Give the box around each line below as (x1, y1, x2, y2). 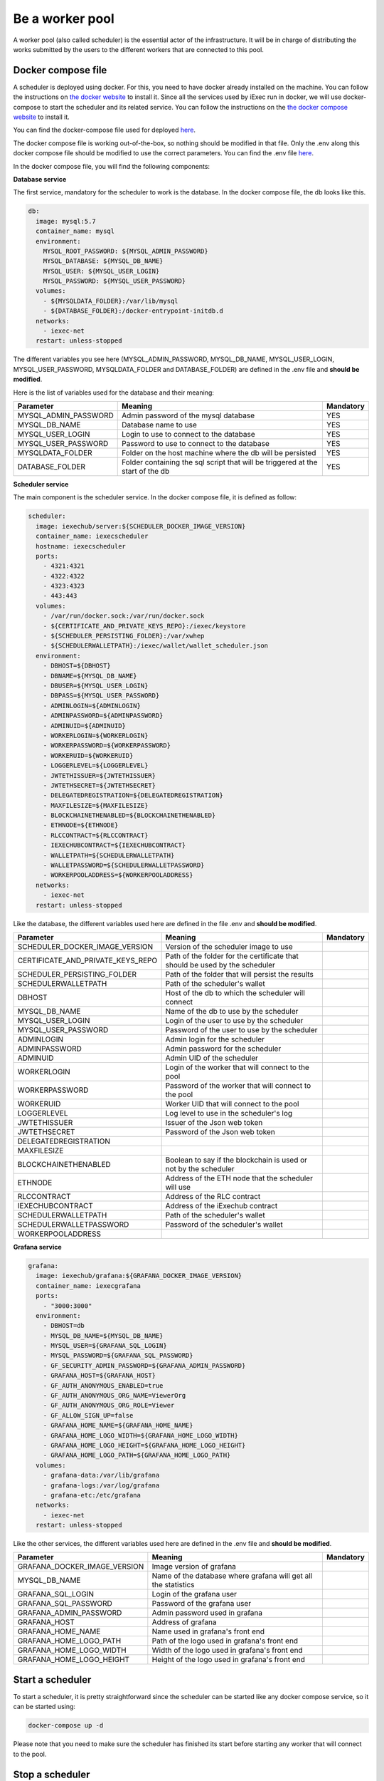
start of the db (122, 466, 170, 476)
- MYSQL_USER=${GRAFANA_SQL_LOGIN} (43, 1341, 167, 1350)
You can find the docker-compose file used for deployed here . (13, 125, 196, 135)
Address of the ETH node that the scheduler (165, 1173, 313, 1183)
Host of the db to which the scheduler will (165, 987, 305, 997)
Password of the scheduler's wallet (165, 1219, 284, 1229)
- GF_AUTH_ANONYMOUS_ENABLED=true (43, 1381, 164, 1389)
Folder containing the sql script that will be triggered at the (122, 457, 318, 467)
